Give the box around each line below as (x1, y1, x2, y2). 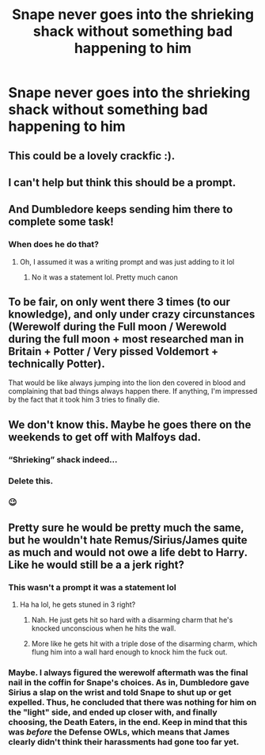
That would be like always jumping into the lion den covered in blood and (8, 378, 246, 387)
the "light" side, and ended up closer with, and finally (8, 707, 218, 718)
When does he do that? (8, 239, 99, 250)
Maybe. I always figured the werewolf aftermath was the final (8, 667, 248, 678)
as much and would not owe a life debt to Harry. (8, 546, 248, 559)
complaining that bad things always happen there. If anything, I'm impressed (8, 387, 258, 396)
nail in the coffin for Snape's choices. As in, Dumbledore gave (8, 677, 250, 688)
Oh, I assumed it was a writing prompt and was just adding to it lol (19, 257, 235, 266)
